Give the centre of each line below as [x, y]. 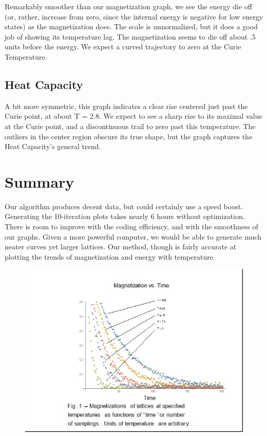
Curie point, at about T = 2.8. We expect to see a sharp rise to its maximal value [133, 116]
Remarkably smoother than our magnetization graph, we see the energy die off [128, 6]
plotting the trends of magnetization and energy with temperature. [110, 256]
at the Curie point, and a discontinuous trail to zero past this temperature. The [130, 126]
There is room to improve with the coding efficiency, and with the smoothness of [131, 226]
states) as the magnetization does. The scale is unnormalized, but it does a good [131, 26]
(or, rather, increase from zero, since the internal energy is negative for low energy [134, 16]
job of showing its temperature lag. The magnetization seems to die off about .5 [130, 36]
